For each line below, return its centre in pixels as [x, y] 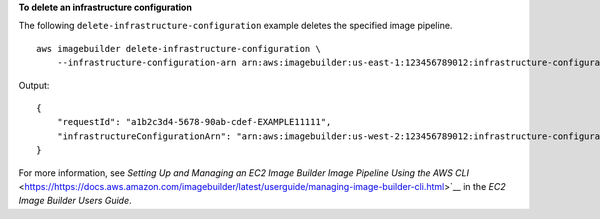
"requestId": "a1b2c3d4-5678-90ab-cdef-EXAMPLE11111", [194, 122]
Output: [34, 85]
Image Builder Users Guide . [75, 201]
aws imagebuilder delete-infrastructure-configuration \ [179, 48]
